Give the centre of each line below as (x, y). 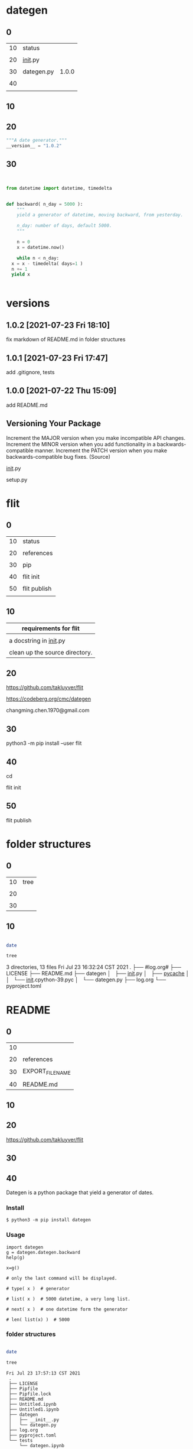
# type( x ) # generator (38, 1288)
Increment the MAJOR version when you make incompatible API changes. (96, 437)
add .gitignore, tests (30, 372)
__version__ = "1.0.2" (34, 146)
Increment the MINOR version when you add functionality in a (81, 444)
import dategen (25, 1247)
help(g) (16, 1257)
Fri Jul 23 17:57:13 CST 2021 (43, 1373)
